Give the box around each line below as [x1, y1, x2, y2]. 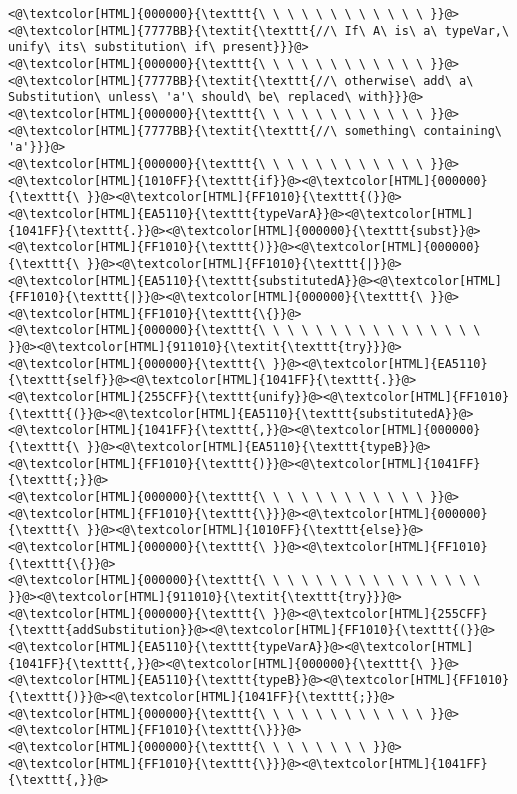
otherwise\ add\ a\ [344, 73, 474, 88]
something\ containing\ [344, 123, 502, 138]
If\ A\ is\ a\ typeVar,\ [344, 23, 510, 38]
